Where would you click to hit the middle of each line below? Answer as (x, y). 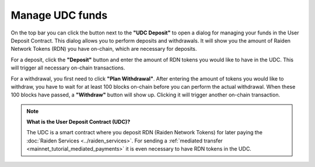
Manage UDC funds (59, 15)
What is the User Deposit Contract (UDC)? (78, 122)
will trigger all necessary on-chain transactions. (68, 68)
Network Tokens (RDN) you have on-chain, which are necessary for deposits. (104, 49)
